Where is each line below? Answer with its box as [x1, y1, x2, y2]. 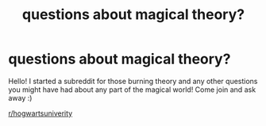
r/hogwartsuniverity [8, 109, 73, 118]
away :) [8, 93, 33, 102]
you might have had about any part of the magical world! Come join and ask [8, 85, 256, 94]
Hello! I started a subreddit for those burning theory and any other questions [8, 76, 258, 86]
